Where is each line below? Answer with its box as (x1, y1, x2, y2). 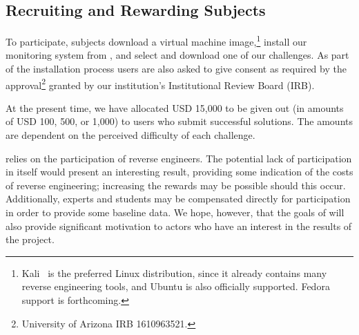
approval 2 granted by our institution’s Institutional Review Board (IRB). (6, 75, 315, 92)
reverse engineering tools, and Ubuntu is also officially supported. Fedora (21, 279, 330, 294)
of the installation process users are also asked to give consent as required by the (6, 61, 347, 76)
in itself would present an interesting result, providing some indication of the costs (6, 164, 353, 179)
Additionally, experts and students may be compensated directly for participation (6, 191, 351, 206)
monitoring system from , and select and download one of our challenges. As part (6, 48, 349, 62)
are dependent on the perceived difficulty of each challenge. (6, 128, 255, 142)
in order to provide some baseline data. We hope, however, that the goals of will (6, 205, 345, 220)
